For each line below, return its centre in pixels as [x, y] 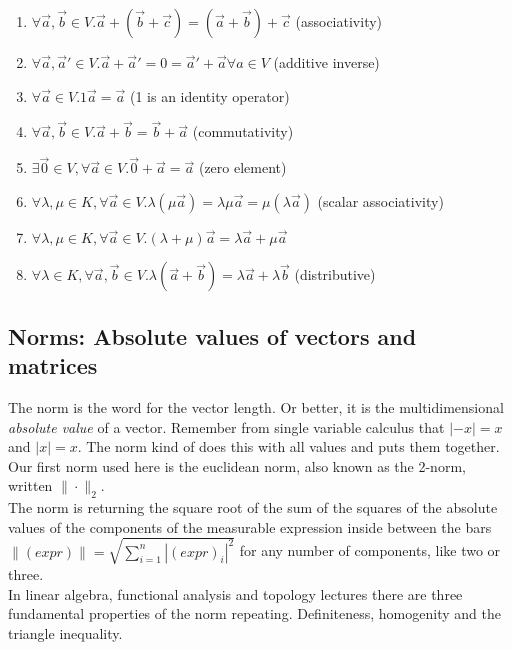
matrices [53, 365]
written [30, 485]
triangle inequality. [65, 632]
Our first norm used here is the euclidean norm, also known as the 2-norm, [237, 465]
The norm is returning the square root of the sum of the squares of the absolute [253, 507]
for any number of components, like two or [370, 550]
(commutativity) [243, 131]
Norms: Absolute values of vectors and [212, 335]
